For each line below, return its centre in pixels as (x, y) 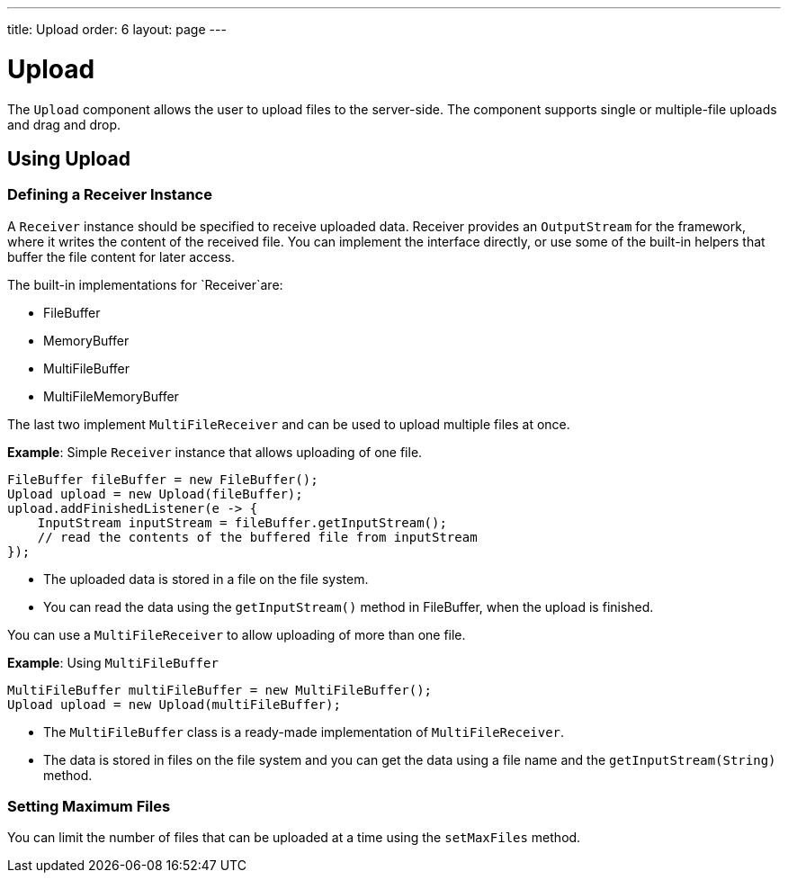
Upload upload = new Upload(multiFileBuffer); (174, 704)
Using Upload (69, 158)
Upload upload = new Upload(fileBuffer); (155, 494)
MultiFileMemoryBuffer (111, 396)
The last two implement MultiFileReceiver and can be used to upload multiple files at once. (289, 424)
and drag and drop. (64, 124)
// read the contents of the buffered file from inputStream (257, 537)
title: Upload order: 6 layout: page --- (117, 29)
